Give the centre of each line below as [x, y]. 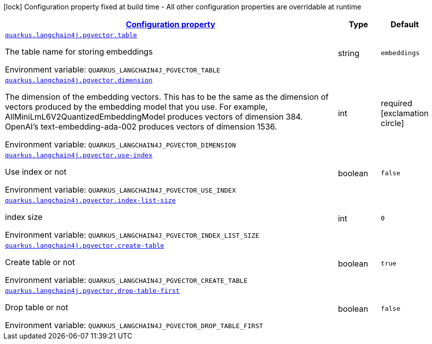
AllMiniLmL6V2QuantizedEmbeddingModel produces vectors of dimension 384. [154, 117]
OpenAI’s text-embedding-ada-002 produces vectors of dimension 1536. [141, 127]
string [349, 53]
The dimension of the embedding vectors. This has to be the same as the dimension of [167, 97]
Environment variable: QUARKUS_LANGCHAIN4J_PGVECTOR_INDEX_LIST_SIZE [132, 235]
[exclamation [404, 113]
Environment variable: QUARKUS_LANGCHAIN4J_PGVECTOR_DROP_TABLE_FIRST [134, 325]
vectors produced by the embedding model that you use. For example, [136, 107]
